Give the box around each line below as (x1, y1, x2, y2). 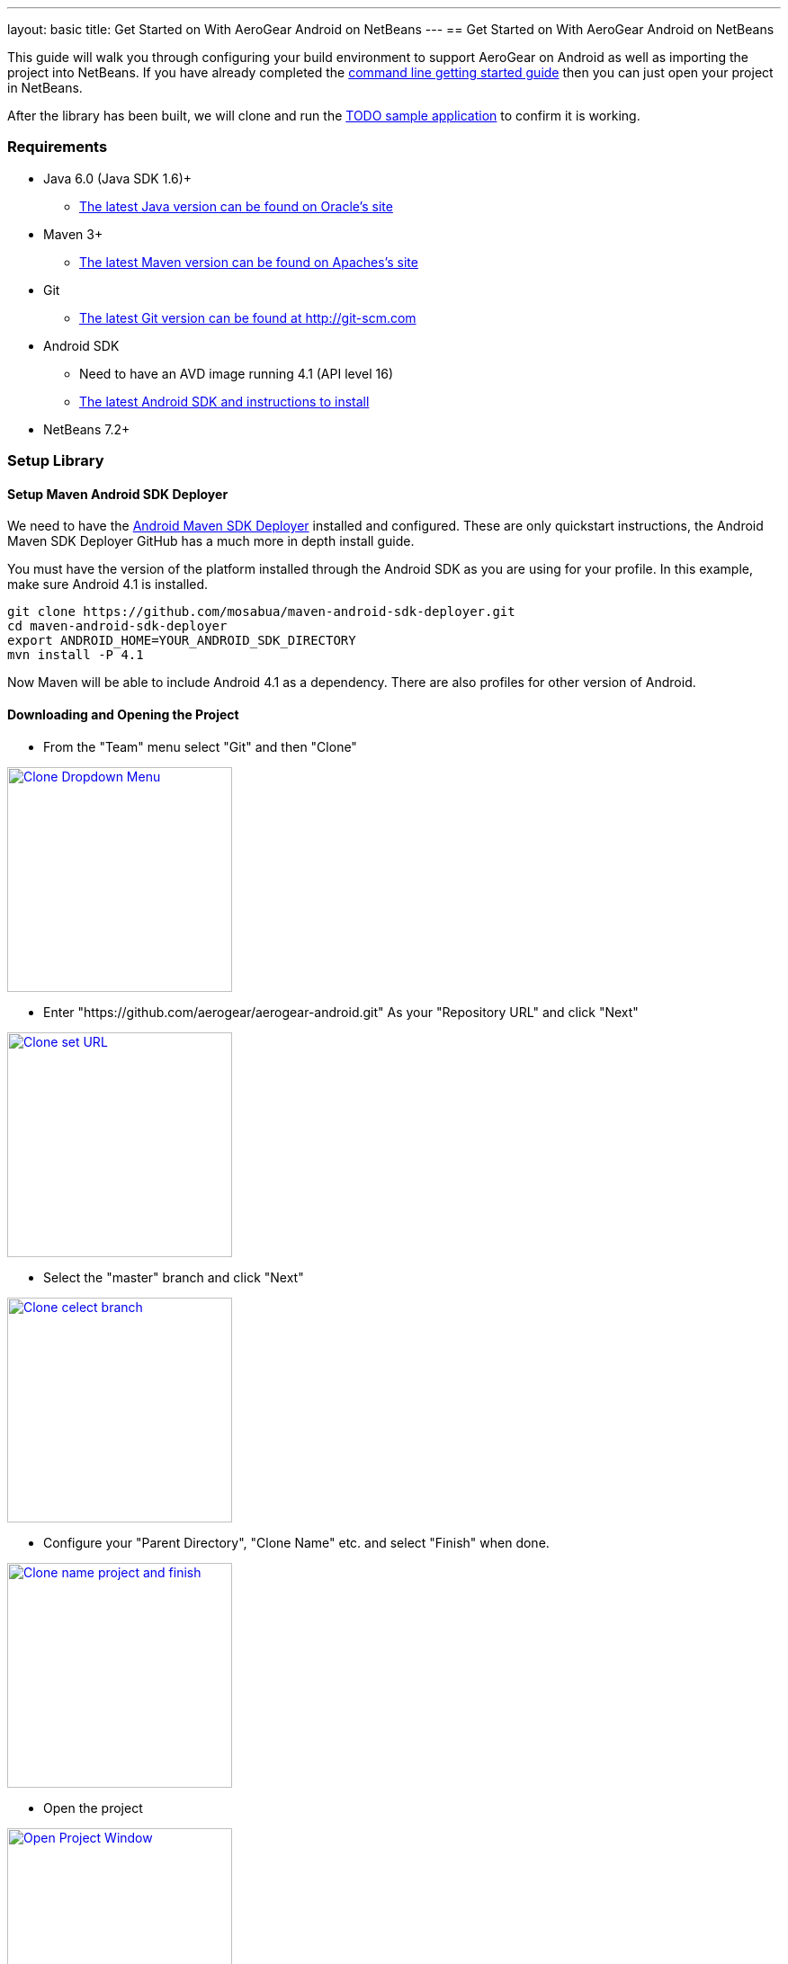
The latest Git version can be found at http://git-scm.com (79, 309, 416, 326)
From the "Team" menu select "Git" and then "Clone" (43, 738, 357, 754)
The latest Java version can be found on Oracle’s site (79, 198, 393, 214)
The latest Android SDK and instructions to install (79, 393, 370, 409)
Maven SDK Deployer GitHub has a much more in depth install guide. (7, 533, 415, 549)
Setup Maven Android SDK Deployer (7, 486, 228, 502)
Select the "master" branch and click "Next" (43, 1269, 304, 1285)
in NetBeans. (7, 80, 83, 95)
